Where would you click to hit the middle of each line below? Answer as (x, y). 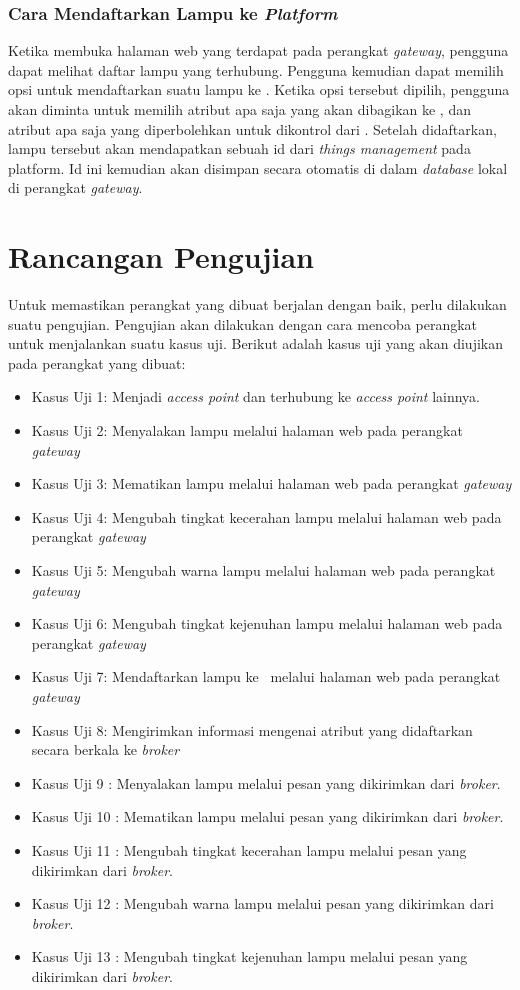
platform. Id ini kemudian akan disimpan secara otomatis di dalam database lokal (258, 167)
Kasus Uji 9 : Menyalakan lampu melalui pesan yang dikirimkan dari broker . (266, 782)
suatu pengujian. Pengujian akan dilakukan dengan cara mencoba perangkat (243, 323)
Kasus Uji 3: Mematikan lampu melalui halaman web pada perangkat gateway (271, 483)
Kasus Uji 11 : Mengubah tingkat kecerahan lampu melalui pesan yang (249, 849)
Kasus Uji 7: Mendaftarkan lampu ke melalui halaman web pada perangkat (266, 676)
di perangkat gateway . (75, 187)
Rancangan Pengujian (161, 256)
